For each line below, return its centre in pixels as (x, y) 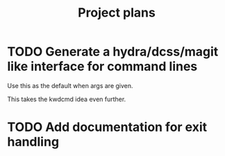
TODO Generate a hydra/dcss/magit (113, 52)
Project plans (117, 13)
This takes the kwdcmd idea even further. (67, 99)
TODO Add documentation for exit (107, 127)
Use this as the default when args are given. (70, 85)
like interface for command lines (102, 67)
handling (33, 142)
